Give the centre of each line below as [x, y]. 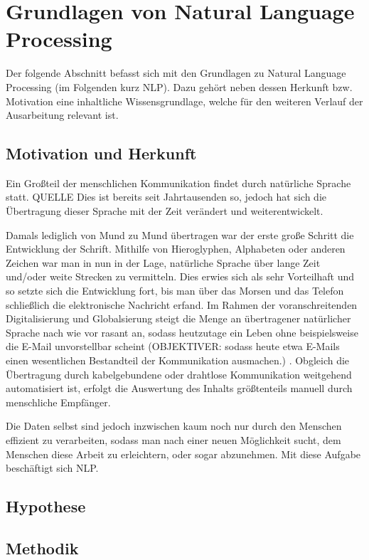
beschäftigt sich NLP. [52, 468]
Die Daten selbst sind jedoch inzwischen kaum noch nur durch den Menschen [174, 426]
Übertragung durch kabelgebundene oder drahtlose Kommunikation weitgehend [179, 374]
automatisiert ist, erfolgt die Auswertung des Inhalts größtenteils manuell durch [179, 388]
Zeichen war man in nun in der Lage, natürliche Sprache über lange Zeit [163, 262]
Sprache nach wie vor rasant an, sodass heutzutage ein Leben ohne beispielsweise [182, 332]
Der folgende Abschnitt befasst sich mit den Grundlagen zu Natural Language [176, 73]
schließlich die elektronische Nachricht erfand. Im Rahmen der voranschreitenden [182, 304]
